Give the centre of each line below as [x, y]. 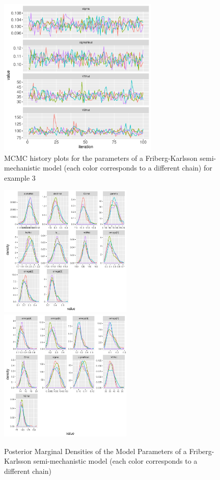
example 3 [20, 177]
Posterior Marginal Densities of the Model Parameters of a [95, 451]
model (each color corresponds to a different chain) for [127, 168]
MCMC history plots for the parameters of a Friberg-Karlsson [101, 158]
